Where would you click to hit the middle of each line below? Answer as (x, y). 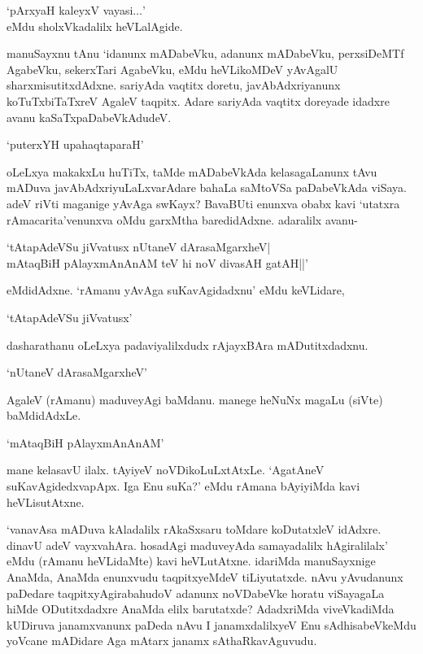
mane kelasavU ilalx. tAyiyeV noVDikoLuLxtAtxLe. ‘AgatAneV (166, 470)
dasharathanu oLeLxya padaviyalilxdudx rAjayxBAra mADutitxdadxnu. (188, 344)
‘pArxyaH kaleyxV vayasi (70, 10)
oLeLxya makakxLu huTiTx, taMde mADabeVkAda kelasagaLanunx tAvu (192, 171)
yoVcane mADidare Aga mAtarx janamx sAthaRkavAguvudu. (162, 641)
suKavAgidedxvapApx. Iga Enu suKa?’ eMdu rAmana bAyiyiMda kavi (183, 486)
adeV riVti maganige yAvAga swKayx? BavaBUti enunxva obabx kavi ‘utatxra (203, 203)
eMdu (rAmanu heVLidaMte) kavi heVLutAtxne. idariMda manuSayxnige (191, 561)
